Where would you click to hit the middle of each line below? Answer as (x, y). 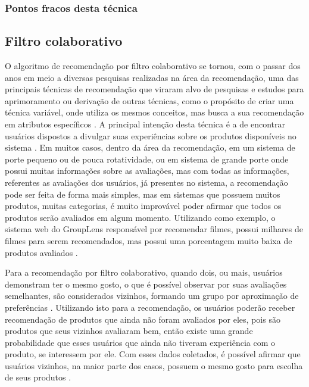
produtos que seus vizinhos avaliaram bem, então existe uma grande (129, 331)
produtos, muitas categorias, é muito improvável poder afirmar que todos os (143, 206)
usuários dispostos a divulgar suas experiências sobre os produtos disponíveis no (151, 135)
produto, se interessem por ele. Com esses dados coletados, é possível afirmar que (153, 354)
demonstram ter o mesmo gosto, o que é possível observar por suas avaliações (146, 284)
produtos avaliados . (41, 252)
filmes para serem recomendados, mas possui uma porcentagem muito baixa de (149, 240)
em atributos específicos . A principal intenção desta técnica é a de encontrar (145, 124)
